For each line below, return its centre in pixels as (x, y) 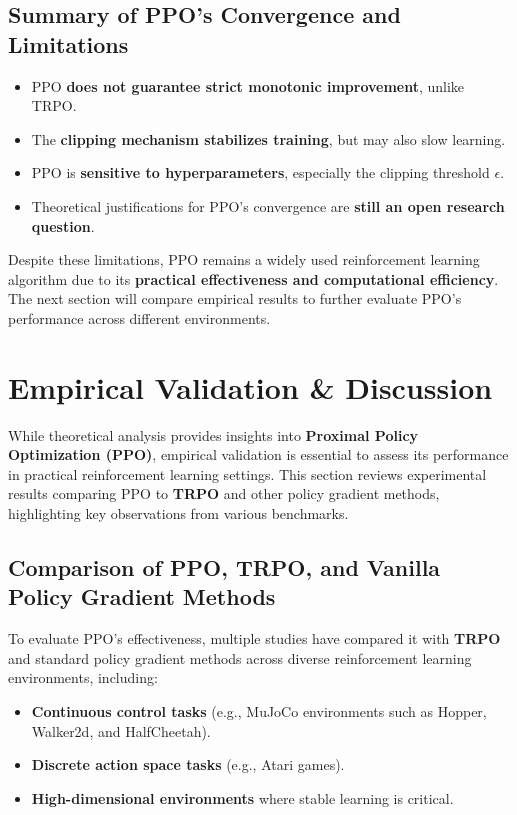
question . (63, 225)
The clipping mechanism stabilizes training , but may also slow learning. (268, 138)
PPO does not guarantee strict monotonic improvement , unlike (248, 85)
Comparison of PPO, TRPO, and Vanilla (224, 567)
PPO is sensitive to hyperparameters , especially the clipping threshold (260, 172)
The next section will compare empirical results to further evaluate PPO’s (235, 298)
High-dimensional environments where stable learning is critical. (242, 797)
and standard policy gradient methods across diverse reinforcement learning (240, 657)
